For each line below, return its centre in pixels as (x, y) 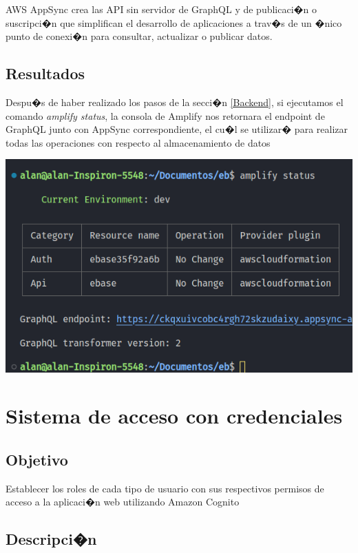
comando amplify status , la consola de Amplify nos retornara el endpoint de (165, 115)
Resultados (45, 73)
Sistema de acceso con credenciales (174, 416)
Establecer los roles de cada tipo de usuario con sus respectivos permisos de (165, 488)
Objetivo (37, 459)
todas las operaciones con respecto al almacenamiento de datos (138, 142)
